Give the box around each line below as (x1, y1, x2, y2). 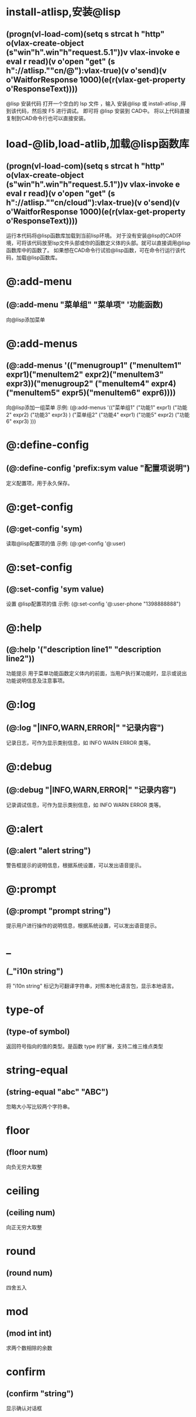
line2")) (6, 654, 35, 663)
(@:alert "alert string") (6, 845, 91, 855)
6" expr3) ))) (6, 418, 36, 425)
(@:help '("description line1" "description (6, 644, 161, 654)
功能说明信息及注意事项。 (6, 677, 68, 684)
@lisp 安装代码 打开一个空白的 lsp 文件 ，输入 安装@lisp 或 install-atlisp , (6, 100, 181, 107)
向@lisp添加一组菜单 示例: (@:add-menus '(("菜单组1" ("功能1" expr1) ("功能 (6, 404, 188, 411)
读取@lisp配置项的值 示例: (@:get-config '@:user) (6, 540, 126, 547)
